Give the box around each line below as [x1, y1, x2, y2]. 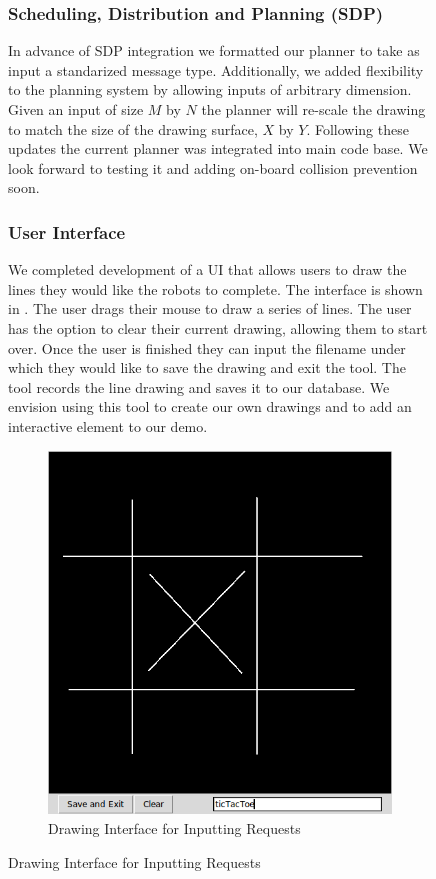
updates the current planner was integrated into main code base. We [8, 138, 428, 159]
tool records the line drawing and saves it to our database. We [8, 376, 390, 397]
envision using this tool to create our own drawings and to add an [8, 396, 412, 417]
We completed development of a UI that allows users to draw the [8, 259, 407, 280]
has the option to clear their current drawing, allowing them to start [8, 317, 428, 338]
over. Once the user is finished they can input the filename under [8, 337, 406, 358]
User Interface [8, 219, 126, 244]
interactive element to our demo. [8, 415, 208, 436]
